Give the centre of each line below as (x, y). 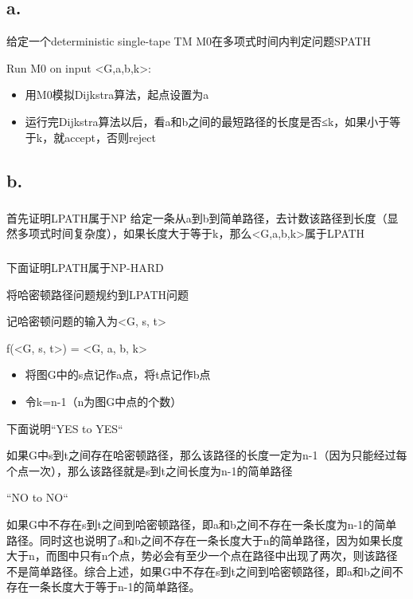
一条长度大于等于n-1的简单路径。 (114, 587)
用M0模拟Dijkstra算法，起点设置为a (117, 95)
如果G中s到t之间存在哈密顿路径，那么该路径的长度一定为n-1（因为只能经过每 (207, 455)
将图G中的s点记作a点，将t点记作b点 (118, 374)
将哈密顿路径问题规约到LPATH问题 (98, 294)
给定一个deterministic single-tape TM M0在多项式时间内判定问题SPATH (189, 41)
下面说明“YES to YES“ (65, 428)
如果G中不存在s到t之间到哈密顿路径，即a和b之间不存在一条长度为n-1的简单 (202, 524)
